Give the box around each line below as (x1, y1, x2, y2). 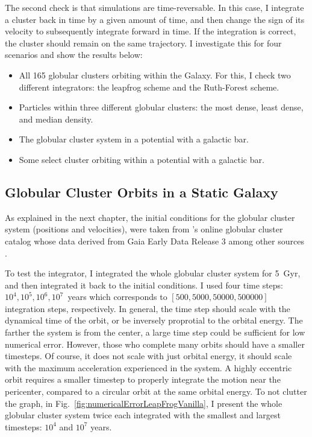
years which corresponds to (67, 290, 167, 303)
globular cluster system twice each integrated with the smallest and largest (5, 409, 281, 421)
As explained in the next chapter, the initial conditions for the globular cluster (5, 211, 295, 223)
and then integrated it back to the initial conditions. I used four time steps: (5, 278, 284, 291)
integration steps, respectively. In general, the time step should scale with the (5, 302, 290, 314)
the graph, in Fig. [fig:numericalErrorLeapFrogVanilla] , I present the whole (5, 397, 282, 409)
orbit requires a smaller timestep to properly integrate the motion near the (5, 373, 281, 386)
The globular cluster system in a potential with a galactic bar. (19, 133, 249, 145)
